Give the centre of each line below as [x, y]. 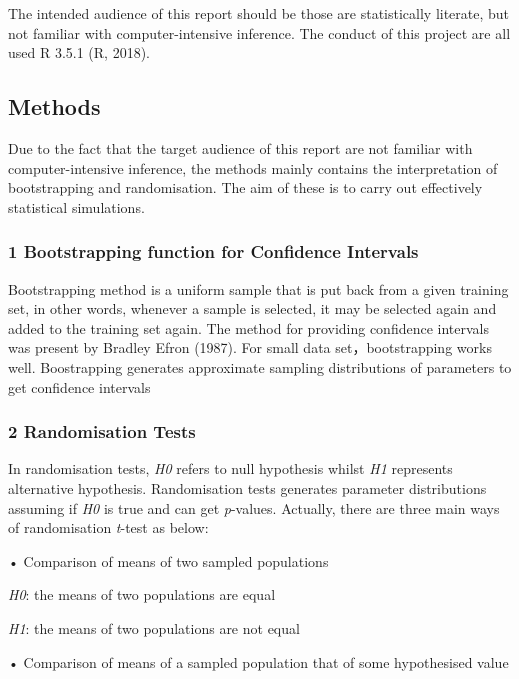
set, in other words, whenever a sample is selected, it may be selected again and [252, 308]
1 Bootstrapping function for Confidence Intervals [213, 251]
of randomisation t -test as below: [108, 527]
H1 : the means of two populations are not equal [154, 627]
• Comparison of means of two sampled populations [168, 560]
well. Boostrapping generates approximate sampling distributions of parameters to [260, 366]
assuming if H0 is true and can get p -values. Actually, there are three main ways [254, 507]
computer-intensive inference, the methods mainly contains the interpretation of [253, 167]
